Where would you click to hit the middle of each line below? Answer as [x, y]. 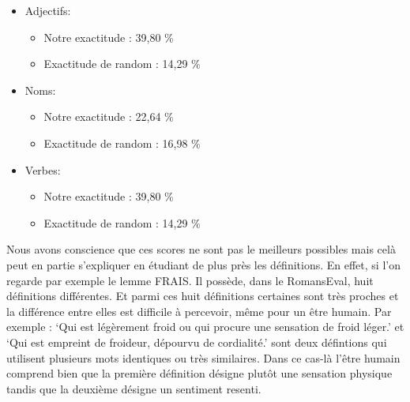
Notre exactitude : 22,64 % [109, 116]
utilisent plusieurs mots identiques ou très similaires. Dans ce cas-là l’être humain [203, 357]
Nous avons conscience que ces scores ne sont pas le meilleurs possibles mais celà [201, 249]
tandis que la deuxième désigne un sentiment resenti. [134, 388]
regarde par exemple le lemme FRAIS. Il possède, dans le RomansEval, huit [190, 280]
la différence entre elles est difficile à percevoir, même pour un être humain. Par [199, 311]
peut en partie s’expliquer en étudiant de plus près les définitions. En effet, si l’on [203, 264]
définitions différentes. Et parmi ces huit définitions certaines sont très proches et [203, 296]
